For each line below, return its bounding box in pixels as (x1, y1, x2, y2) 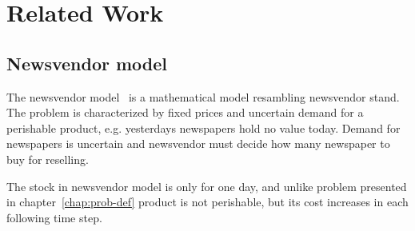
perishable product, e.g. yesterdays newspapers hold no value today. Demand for (6, 119, 401, 136)
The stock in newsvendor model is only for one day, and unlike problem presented (6, 177, 407, 194)
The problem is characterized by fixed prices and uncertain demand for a (6, 104, 364, 121)
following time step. (6, 209, 102, 225)
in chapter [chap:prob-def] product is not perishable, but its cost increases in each (6, 193, 409, 210)
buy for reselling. (6, 150, 89, 167)
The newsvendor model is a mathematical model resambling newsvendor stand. (6, 88, 400, 105)
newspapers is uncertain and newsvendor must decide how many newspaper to (6, 135, 390, 152)
